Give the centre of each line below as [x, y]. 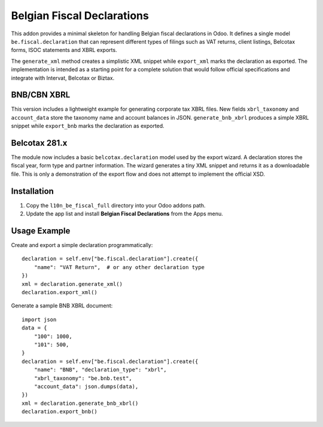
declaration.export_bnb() [60, 412]
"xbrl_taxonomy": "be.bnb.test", [83, 378]
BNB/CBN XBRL [41, 95]
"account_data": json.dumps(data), [86, 386]
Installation [32, 191]
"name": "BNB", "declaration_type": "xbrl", [100, 370]
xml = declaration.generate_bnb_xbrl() [80, 403]
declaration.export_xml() [60, 292]
